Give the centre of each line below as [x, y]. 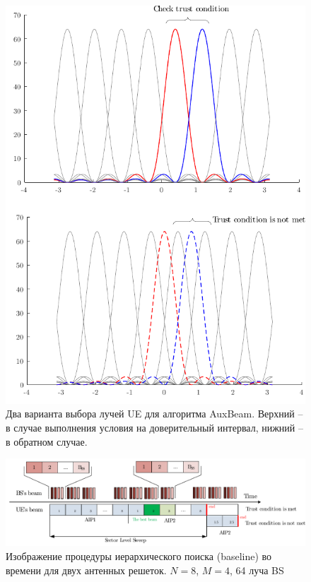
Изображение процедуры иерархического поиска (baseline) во [139, 556]
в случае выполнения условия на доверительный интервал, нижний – [155, 427]
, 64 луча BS [257, 570]
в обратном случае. [47, 441]
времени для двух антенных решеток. [86, 570]
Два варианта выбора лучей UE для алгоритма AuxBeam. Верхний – [154, 414]
